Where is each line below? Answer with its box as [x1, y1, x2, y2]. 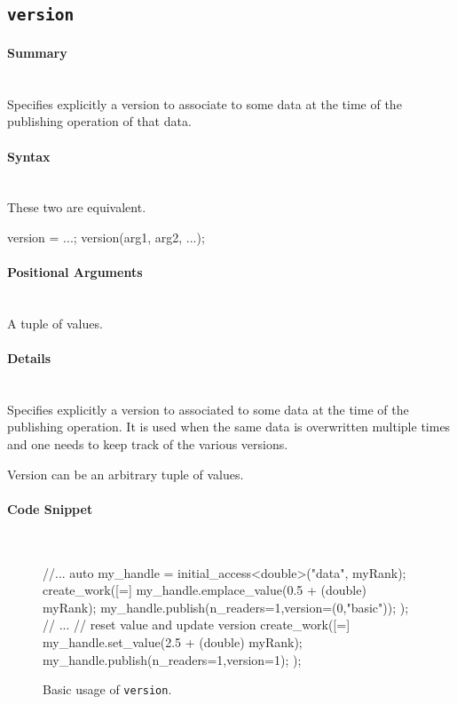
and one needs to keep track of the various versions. [7, 435, 288, 454]
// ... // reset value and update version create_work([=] [43, 615, 351, 634]
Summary [7, 43, 67, 61]
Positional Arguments [7, 263, 143, 281]
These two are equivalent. [7, 198, 146, 217]
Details [7, 349, 51, 368]
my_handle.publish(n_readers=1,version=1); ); [43, 650, 302, 668]
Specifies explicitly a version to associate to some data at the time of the [7, 94, 402, 113]
